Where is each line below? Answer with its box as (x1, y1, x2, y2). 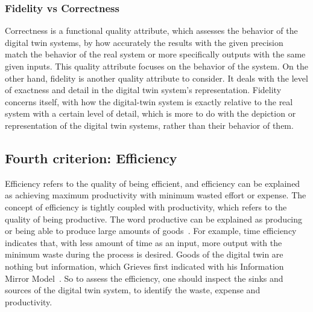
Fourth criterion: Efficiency (5, 148, 177, 167)
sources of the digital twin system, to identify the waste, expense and (5, 284, 261, 296)
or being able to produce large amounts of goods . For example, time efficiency (5, 224, 297, 237)
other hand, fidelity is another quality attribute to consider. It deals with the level (5, 71, 308, 84)
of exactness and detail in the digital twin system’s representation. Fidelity (5, 83, 282, 96)
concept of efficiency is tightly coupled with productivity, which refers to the (5, 200, 287, 213)
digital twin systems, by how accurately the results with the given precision (5, 36, 283, 48)
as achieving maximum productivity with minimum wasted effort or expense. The (5, 189, 306, 201)
